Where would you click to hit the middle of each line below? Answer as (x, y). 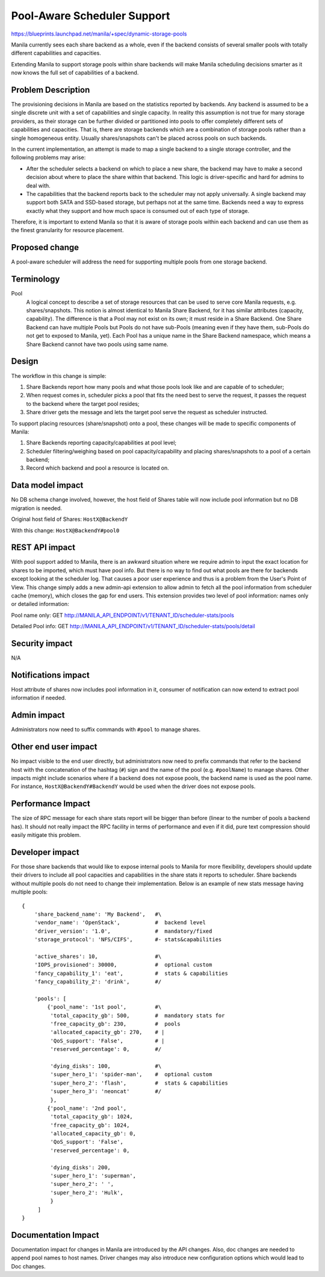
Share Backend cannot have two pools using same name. (97, 344)
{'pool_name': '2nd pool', (87, 1108)
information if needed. (39, 698)
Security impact (42, 643)
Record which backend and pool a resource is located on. (97, 468)
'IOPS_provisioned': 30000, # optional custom (123, 965)
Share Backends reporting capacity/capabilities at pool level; (101, 443)
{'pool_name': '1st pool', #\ (104, 1007)
